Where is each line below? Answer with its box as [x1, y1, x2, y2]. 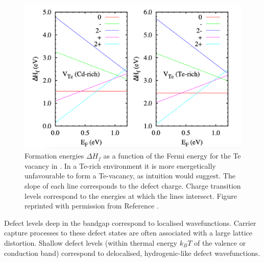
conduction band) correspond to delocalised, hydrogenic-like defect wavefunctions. [4, 247, 260, 258]
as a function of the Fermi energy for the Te [103, 150, 241, 161]
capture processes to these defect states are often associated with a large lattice [4, 227, 253, 238]
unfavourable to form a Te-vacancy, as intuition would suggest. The [25, 170, 235, 181]
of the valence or [194, 237, 246, 248]
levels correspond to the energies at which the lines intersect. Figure [25, 190, 237, 201]
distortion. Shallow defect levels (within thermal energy [4, 237, 178, 248]
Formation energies [25, 150, 84, 161]
